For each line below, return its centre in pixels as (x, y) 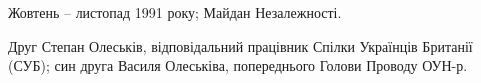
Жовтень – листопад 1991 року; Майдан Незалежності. (175, 12)
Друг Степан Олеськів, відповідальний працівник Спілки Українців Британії (240, 45)
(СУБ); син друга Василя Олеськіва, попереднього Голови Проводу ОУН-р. (238, 65)
